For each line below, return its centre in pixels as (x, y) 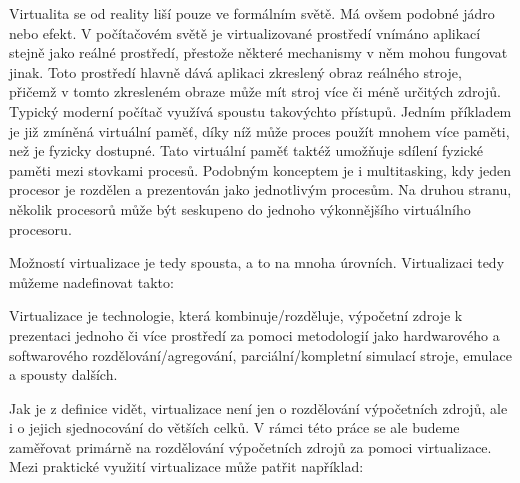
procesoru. (40, 228)
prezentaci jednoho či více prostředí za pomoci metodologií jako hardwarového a (254, 334)
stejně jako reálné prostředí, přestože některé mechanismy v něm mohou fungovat (258, 52)
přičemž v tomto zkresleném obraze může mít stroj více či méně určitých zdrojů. (255, 91)
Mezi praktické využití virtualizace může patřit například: (186, 466)
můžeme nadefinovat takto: (91, 281)
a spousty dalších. (63, 374)
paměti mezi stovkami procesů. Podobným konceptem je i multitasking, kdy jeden (260, 169)
